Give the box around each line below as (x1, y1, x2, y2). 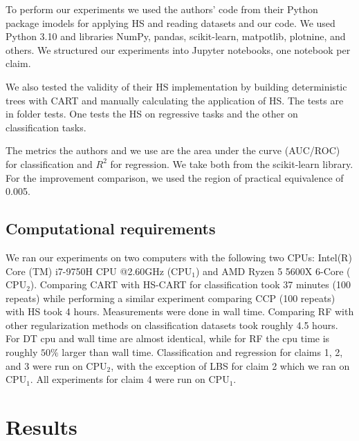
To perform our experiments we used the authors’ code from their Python (6, 2, 318, 16)
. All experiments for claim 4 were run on (30, 372, 205, 386)
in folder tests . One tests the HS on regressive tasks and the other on (6, 106, 298, 121)
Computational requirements (6, 218, 216, 239)
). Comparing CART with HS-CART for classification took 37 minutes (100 (30, 277, 351, 292)
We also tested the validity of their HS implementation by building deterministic (6, 79, 347, 93)
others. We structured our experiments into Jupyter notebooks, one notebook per (6, 42, 351, 57)
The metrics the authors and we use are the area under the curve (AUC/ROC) (6, 143, 340, 158)
